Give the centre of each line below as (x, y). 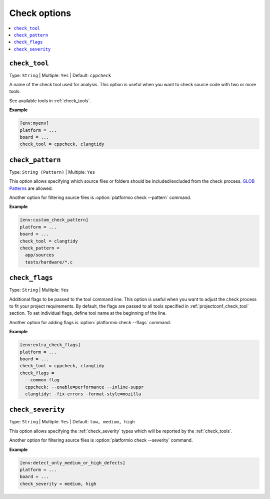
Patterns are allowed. (31, 188)
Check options (40, 13)
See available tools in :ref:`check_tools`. (50, 101)
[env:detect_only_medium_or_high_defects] (72, 463)
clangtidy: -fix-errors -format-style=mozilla (83, 394)
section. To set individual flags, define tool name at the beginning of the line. (88, 313)
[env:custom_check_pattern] (54, 220)
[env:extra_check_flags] (50, 345)
